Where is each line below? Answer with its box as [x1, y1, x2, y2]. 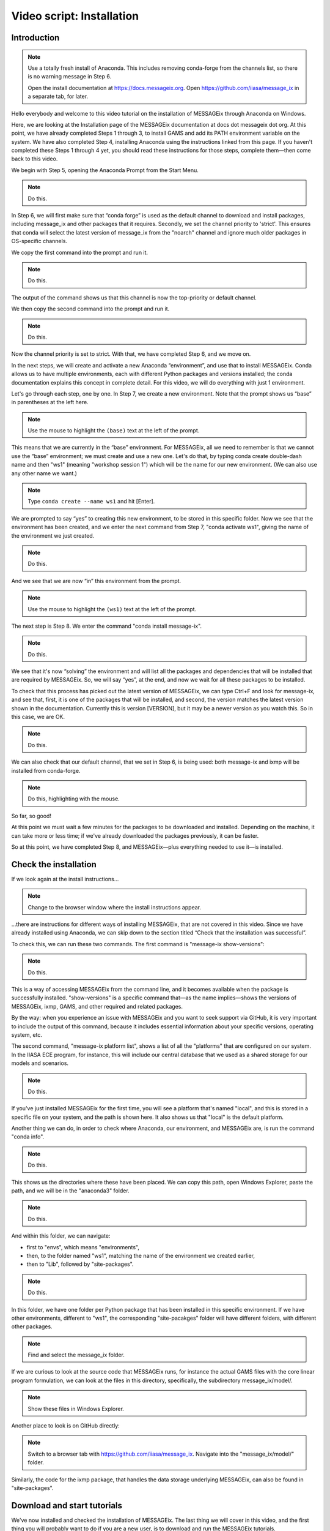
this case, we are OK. [11, 713, 65, 721]
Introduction [11, 32, 60, 43]
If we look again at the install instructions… [11, 875, 119, 882]
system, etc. [11, 1031, 43, 1038]
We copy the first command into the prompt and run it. [11, 249, 148, 256]
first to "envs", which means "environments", [26, 1243, 140, 1251]
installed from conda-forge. [11, 767, 81, 774]
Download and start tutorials [11, 1500, 122, 1511]
